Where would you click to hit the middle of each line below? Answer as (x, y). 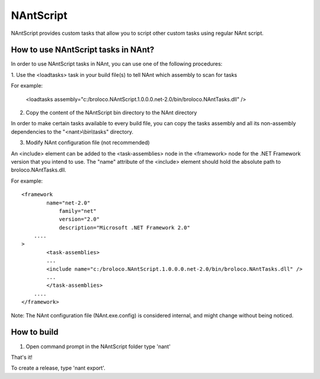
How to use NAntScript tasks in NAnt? (83, 50)
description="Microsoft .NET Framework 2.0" (125, 227)
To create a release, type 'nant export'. (58, 368)
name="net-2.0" (68, 203)
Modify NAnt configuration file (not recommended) (88, 142)
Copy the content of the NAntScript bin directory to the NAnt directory (111, 113)
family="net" (78, 211)
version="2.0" (79, 219)
